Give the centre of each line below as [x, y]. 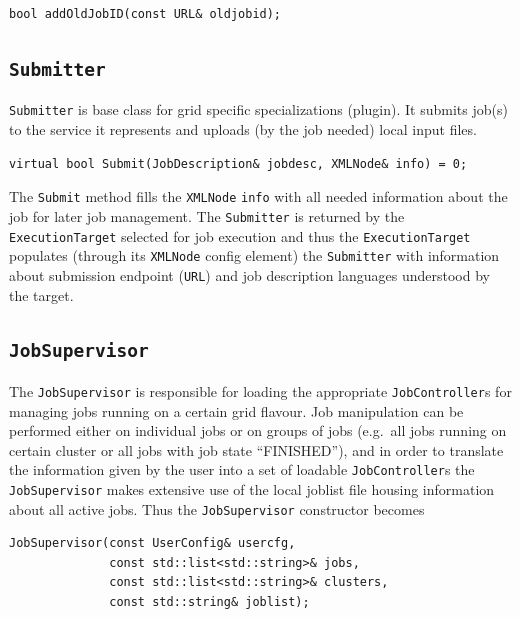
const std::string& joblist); [209, 602]
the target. [41, 294]
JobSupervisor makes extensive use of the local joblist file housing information [252, 488]
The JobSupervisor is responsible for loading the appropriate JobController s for [260, 390]
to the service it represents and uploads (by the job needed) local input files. [243, 129]
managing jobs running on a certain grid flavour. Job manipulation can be [236, 410]
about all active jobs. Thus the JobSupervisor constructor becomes [217, 508]
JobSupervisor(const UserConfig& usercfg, [152, 543]
